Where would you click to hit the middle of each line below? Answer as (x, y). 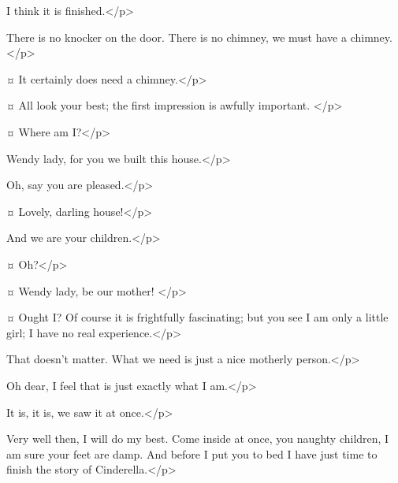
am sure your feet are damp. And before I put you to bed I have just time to (192, 453)
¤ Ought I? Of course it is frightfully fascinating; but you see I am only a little (197, 317)
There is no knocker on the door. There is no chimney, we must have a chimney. (199, 37)
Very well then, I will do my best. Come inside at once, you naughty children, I (198, 438)
